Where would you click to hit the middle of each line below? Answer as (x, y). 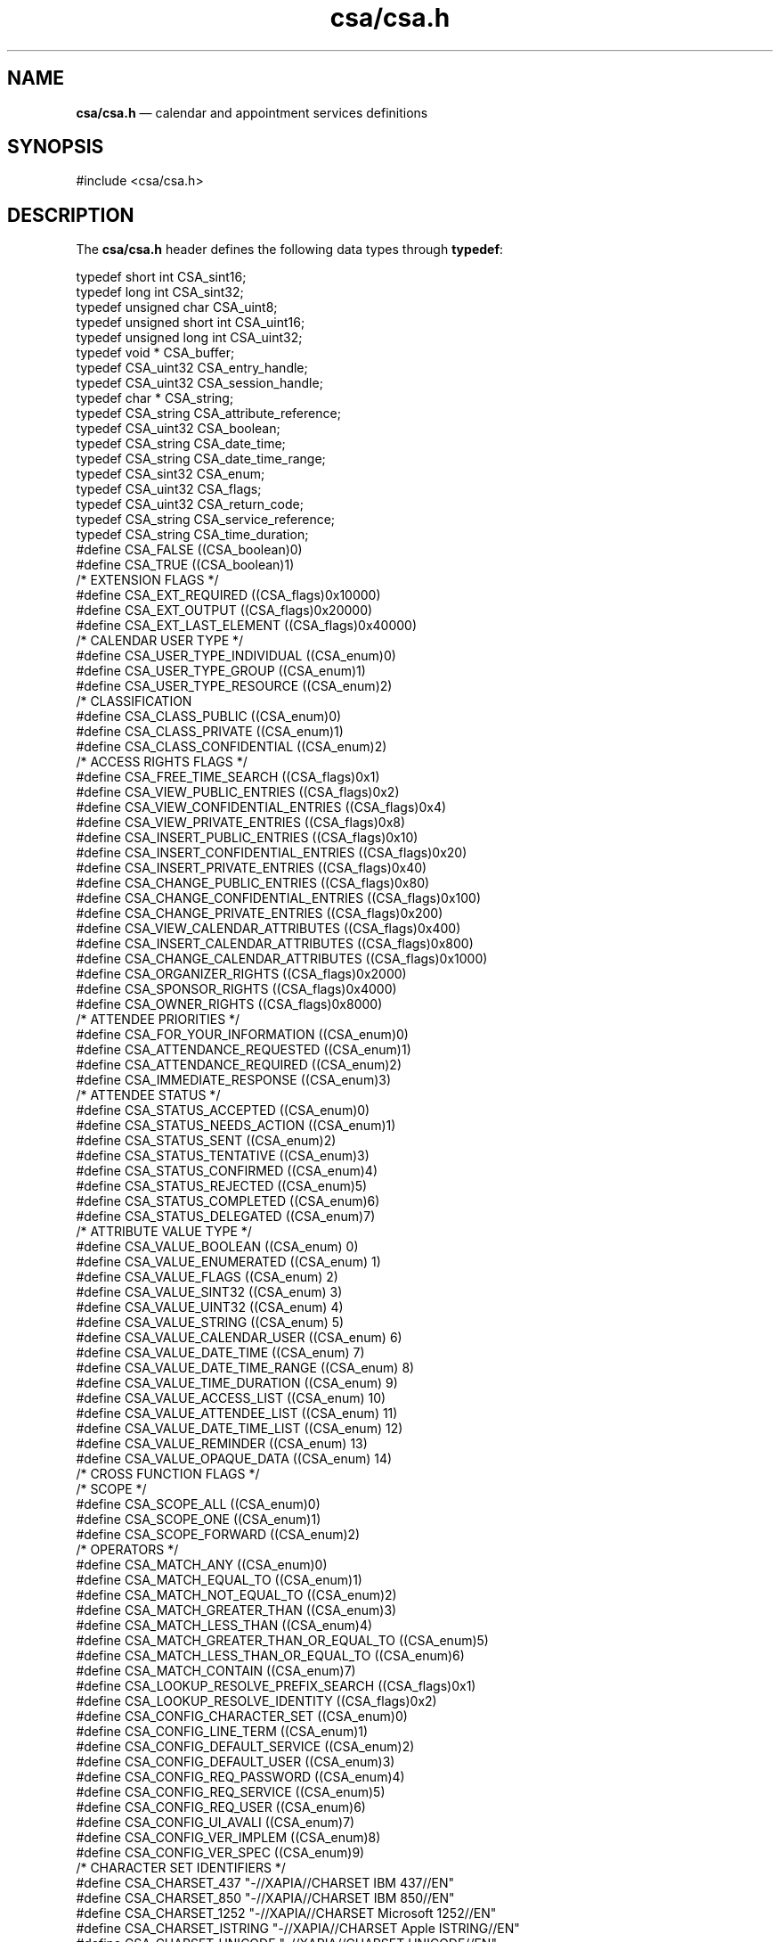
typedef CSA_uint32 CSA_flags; (169, 489)
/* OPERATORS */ (127, 1550)
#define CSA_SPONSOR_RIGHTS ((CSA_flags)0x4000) (236, 989)
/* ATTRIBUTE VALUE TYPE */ (164, 1232)
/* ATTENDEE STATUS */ (148, 1095)
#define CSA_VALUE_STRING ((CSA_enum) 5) (210, 1323)
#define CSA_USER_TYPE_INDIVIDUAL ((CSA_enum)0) (236, 656)
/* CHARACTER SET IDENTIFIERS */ (181, 1868)
